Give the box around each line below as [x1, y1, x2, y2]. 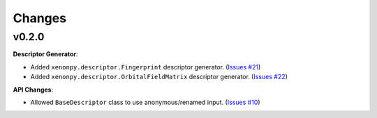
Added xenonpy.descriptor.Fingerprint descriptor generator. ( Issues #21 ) [30, 62, 261, 71]
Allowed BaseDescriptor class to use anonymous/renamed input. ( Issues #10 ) [30, 98, 261, 106]
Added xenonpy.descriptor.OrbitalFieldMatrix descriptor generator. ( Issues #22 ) [30, 73, 288, 81]
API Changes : [13, 85, 54, 94]
